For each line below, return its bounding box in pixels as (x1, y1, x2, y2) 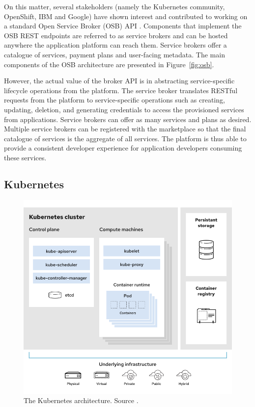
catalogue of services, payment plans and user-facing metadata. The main (4, 49, 225, 59)
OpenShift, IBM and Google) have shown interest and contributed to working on (4, 11, 248, 21)
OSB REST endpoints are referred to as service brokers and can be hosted (4, 30, 228, 40)
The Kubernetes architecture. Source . (24, 395, 139, 406)
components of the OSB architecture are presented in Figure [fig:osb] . (4, 59, 214, 69)
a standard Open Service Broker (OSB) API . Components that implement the (4, 21, 242, 31)
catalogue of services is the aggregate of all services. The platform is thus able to (4, 133, 247, 143)
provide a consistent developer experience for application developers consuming (4, 143, 242, 153)
